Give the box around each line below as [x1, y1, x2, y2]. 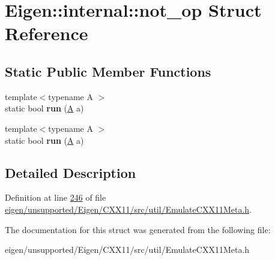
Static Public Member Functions [5, 62, 211, 80]
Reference [5, 21, 88, 46]
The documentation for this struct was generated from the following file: [5, 223, 271, 235]
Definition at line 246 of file [5, 191, 106, 204]
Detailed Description [5, 163, 136, 182]
